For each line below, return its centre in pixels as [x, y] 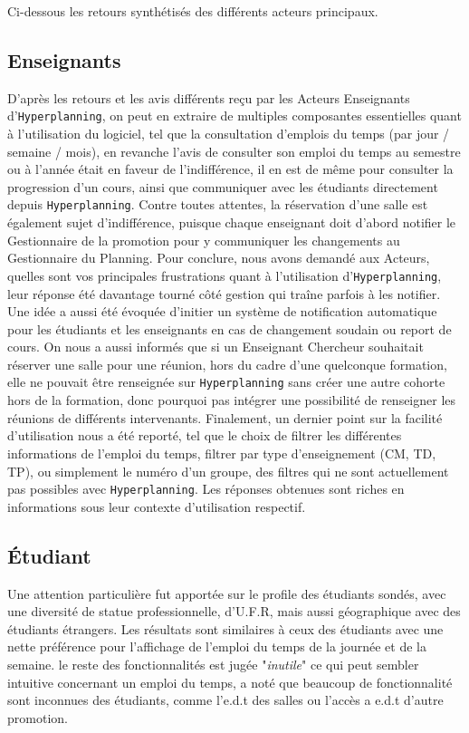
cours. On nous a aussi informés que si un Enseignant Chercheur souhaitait [215, 347]
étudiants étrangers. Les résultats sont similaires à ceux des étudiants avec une [225, 628]
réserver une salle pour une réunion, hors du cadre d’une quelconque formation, [227, 364]
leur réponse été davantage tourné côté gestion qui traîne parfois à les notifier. [224, 293]
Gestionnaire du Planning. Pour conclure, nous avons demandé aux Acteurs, [219, 258]
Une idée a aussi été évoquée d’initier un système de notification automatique [222, 311]
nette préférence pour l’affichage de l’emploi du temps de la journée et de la [217, 646]
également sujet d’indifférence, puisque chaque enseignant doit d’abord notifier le [232, 222]
